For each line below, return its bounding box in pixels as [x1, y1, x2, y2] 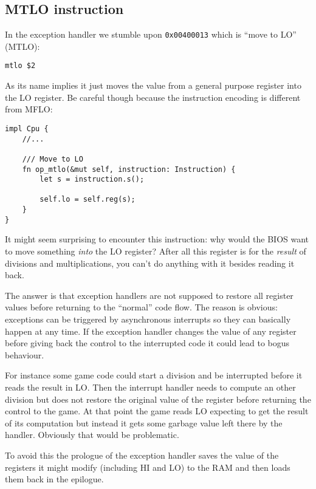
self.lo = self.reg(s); [39, 195, 136, 204]
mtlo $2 [5, 61, 36, 70]
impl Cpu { [5, 124, 49, 133]
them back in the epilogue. [5, 473, 104, 485]
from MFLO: [5, 103, 53, 115]
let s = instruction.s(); [39, 175, 145, 184]
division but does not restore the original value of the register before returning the [5, 392, 311, 405]
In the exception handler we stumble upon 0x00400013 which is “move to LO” [5, 28, 297, 41]
